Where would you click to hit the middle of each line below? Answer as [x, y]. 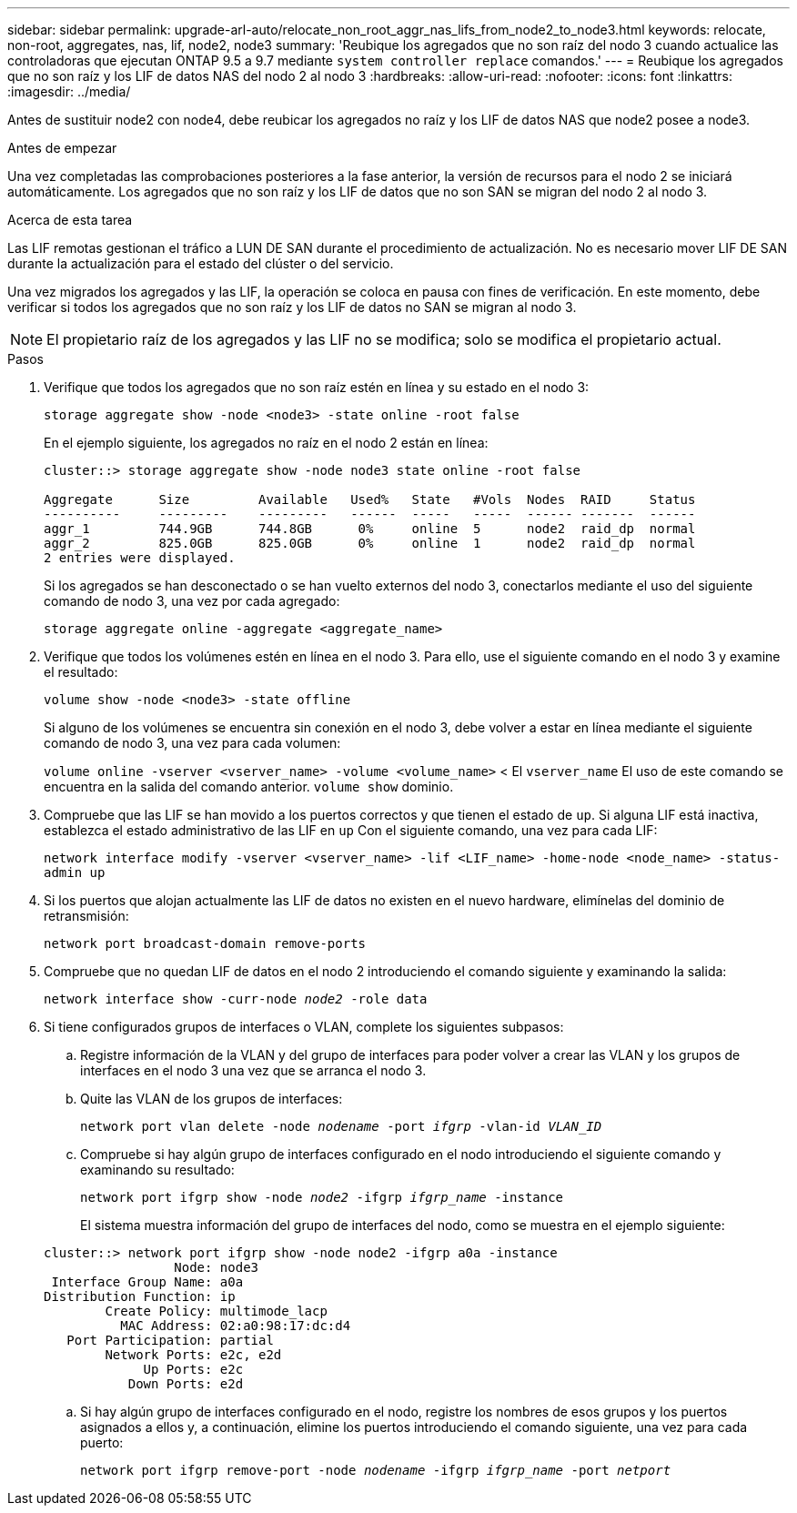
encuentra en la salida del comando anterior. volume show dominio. [249, 787]
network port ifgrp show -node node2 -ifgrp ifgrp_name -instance [322, 1197]
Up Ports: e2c [193, 1369]
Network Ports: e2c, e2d [193, 1355]
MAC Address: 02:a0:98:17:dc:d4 [236, 1326]
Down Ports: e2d [186, 1384]
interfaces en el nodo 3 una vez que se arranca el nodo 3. [253, 1070]
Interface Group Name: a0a [147, 1282]
